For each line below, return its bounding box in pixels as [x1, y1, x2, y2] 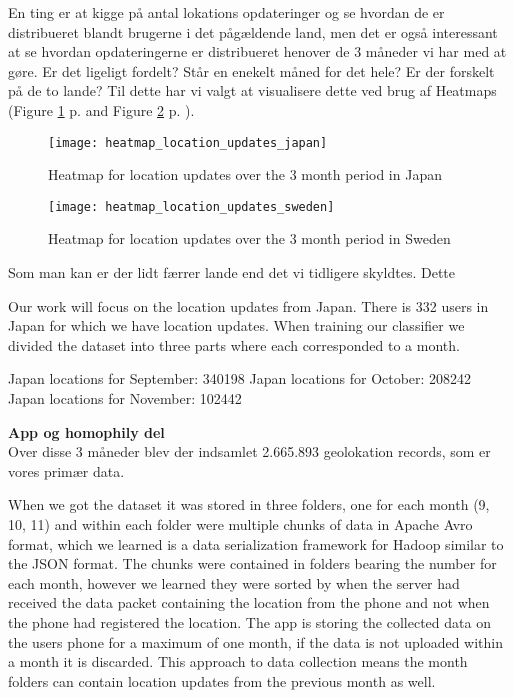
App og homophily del [8, 421, 165, 442]
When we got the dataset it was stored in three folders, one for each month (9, [8, 494, 490, 515]
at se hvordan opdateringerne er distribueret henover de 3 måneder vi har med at [8, 41, 507, 62]
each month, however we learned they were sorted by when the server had [8, 572, 460, 593]
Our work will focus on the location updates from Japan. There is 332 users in [8, 295, 489, 316]
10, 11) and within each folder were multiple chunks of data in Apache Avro [8, 514, 473, 534]
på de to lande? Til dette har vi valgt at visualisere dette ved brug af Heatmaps [8, 80, 497, 101]
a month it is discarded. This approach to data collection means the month [8, 651, 468, 672]
